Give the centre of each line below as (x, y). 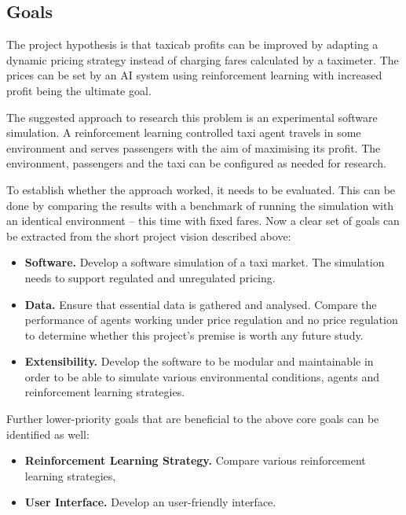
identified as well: (48, 434)
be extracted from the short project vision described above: (149, 235)
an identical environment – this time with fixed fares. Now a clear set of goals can (203, 221)
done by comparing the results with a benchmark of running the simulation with (200, 205)
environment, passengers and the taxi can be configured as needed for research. (196, 163)
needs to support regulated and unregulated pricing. (150, 277)
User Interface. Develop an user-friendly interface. (150, 502)
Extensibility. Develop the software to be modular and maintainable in (199, 361)
